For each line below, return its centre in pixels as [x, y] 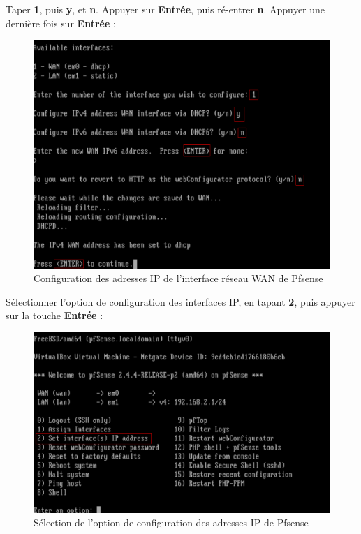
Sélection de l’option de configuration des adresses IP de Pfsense [171, 522]
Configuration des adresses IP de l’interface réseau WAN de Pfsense [178, 278]
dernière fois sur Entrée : [61, 23]
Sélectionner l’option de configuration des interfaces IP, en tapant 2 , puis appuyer [180, 301]
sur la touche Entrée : [54, 315]
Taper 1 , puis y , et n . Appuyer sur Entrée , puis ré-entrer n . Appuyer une [165, 9]
